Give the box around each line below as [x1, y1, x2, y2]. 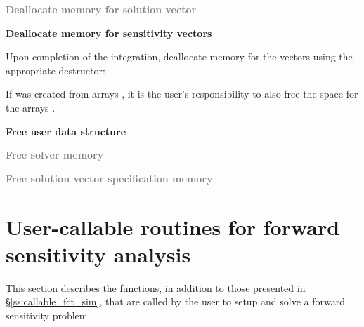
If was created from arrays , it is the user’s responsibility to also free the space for [6, 86, 358, 101]
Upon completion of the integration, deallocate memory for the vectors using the [6, 49, 353, 64]
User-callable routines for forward [6, 212, 340, 241]
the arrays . [6, 100, 56, 114]
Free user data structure [6, 124, 126, 138]
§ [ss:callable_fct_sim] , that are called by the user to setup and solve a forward [6, 294, 345, 309]
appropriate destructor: [6, 62, 105, 77]
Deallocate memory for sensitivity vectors [6, 25, 212, 40]
